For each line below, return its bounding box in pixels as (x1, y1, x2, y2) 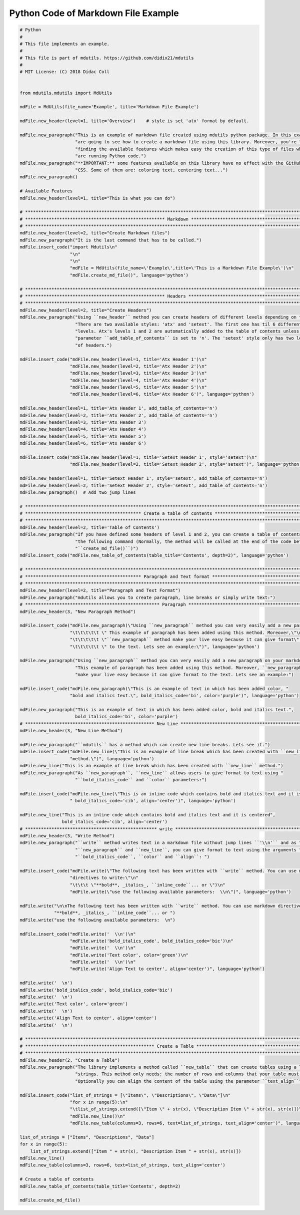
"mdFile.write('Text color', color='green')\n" (69, 952, 189, 958)
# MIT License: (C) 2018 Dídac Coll (19, 69, 110, 75)
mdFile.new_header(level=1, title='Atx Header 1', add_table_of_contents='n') (19, 406, 217, 411)
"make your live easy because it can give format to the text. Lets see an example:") (75, 672, 294, 678)
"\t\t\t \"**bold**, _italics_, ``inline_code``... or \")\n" (69, 882, 226, 887)
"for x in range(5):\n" (69, 1099, 128, 1105)
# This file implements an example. (19, 41, 110, 47)
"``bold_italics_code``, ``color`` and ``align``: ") (75, 854, 210, 860)
